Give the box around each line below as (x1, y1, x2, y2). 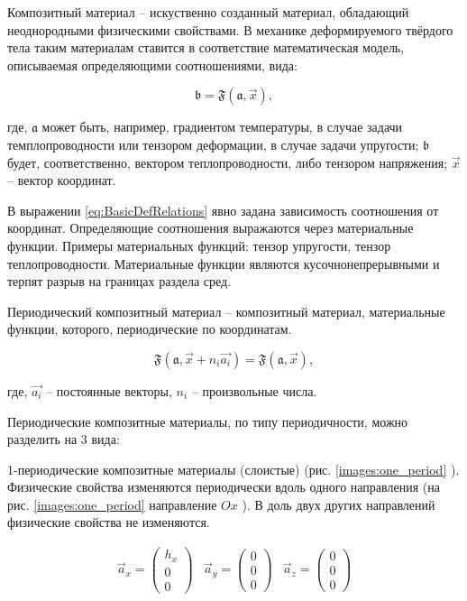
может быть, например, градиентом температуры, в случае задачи (41, 117, 403, 136)
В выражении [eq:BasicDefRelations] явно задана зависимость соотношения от (7, 200, 439, 219)
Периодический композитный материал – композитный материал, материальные (7, 301, 445, 320)
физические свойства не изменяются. (7, 513, 210, 532)
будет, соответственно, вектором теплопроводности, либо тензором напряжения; (7, 153, 448, 171)
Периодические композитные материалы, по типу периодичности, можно (7, 411, 408, 430)
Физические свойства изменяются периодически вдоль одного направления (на (7, 477, 440, 496)
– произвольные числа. (191, 381, 317, 400)
